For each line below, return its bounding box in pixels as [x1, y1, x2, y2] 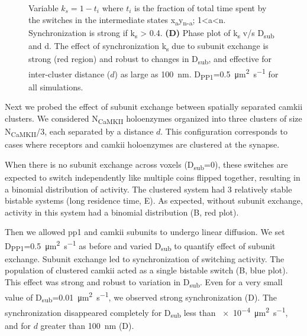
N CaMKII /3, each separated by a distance [5, 125, 154, 139]
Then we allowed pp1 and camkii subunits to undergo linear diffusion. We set [5, 226, 285, 238]
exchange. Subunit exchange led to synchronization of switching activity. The [5, 252, 285, 265]
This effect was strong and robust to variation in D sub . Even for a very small [5, 275, 283, 289]
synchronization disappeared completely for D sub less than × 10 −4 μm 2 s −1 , [5, 304, 288, 320]
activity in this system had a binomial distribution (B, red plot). [5, 205, 239, 218]
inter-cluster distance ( [28, 67, 111, 80]
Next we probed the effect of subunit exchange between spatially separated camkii [5, 100, 303, 113]
